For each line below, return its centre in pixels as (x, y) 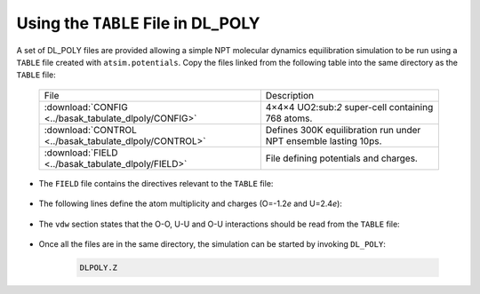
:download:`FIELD (81, 153)
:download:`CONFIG (86, 107)
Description (290, 95)
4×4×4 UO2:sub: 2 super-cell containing (349, 107)
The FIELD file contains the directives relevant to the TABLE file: (156, 183)
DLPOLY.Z (99, 267)
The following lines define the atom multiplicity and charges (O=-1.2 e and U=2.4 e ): (190, 203)
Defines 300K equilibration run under (343, 130)
